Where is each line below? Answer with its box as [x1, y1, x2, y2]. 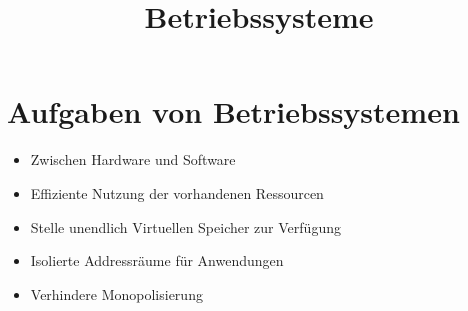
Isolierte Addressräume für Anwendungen [30, 250, 284, 271]
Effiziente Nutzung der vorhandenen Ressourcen [30, 182, 324, 203]
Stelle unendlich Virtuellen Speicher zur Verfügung [30, 216, 341, 237]
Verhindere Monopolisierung [30, 283, 203, 304]
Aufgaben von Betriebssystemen [7, 91, 460, 132]
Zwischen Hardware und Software [30, 149, 236, 170]
